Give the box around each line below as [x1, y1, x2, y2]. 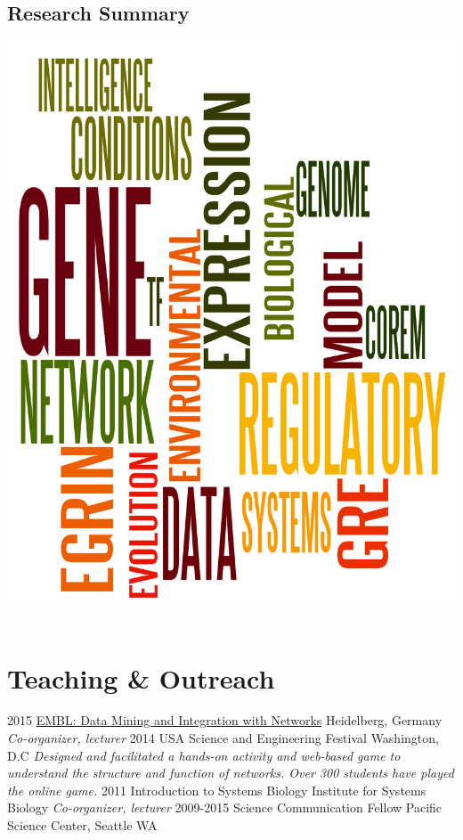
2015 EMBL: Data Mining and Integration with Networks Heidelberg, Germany [7, 711, 443, 730]
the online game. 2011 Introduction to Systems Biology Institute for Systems [7, 780, 426, 799]
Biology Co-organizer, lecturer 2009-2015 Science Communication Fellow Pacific [7, 798, 443, 817]
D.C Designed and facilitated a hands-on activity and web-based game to [7, 746, 401, 764]
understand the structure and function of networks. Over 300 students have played [7, 763, 454, 782]
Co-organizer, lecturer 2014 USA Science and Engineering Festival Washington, [7, 729, 439, 747]
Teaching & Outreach [7, 659, 275, 696]
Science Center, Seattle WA [7, 816, 158, 834]
